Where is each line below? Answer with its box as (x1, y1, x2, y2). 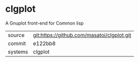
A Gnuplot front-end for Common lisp (5, 20, 84, 26)
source (8, 31, 25, 38)
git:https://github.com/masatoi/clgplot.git (33, 31, 131, 38)
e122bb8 (33, 39, 56, 47)
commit (8, 39, 26, 47)
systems (8, 48, 28, 55)
